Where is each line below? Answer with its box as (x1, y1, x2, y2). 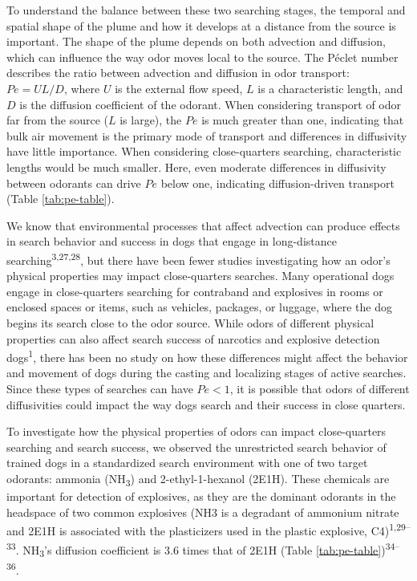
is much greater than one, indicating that (201, 112, 404, 128)
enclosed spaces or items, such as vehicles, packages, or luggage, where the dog (6, 299, 392, 315)
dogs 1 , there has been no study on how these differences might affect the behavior (6, 347, 408, 365)
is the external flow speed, (115, 79, 243, 96)
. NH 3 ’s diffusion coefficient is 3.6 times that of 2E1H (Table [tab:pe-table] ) (15, 541, 386, 559)
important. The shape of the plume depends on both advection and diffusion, (6, 33, 386, 50)
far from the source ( (6, 112, 108, 128)
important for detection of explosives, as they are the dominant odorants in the (6, 488, 396, 505)
